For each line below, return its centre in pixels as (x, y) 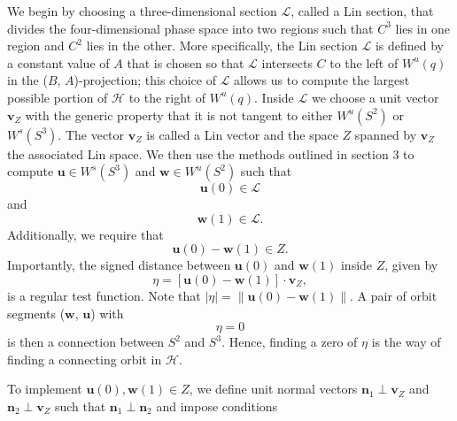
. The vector (91, 134)
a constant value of (58, 62)
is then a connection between (86, 342)
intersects (287, 62)
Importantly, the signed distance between (119, 265)
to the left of (364, 62)
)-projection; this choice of (145, 80)
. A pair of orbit (393, 295)
